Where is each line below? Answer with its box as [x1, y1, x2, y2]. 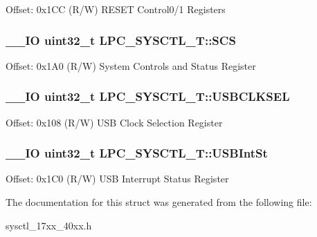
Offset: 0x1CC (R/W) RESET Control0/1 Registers [6, 2, 226, 16]
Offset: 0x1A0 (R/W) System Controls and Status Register [6, 58, 256, 73]
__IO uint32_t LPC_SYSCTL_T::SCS [6, 31, 236, 48]
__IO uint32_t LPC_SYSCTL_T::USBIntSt [6, 144, 268, 162]
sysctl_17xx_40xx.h [6, 218, 92, 232]
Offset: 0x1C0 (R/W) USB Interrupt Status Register [6, 171, 229, 186]
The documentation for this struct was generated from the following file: [6, 195, 312, 209]
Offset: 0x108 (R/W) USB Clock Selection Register [6, 115, 223, 129]
